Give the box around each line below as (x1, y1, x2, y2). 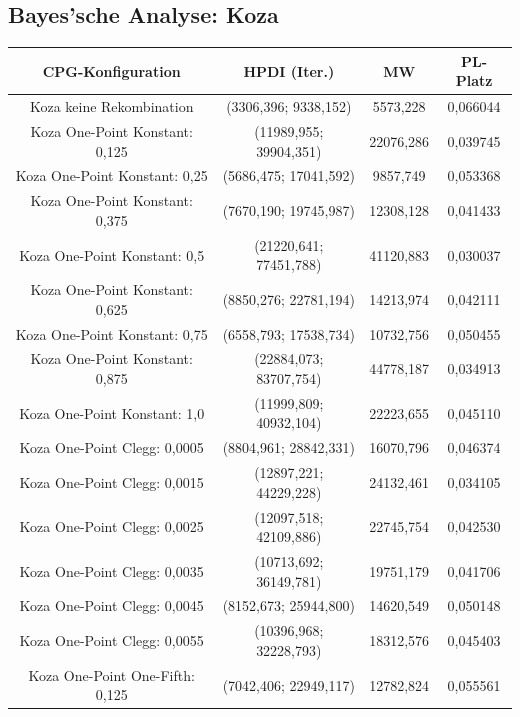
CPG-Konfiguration (42, 60, 181, 81)
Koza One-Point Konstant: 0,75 (15, 323, 208, 344)
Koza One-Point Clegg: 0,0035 (19, 560, 204, 581)
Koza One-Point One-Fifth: (28, 664, 195, 685)
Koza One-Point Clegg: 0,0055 (19, 630, 204, 651)
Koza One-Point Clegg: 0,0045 (19, 595, 204, 616)
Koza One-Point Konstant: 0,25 (15, 165, 208, 186)
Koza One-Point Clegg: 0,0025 (19, 516, 204, 537)
